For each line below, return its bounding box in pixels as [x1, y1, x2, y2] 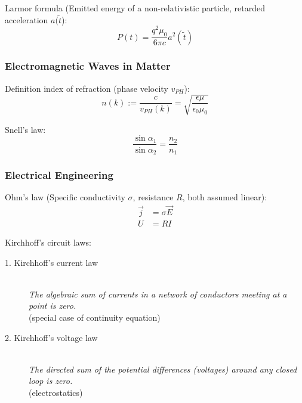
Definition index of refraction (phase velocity [5, 82, 168, 94]
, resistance [132, 191, 174, 203]
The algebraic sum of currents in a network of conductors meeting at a [29, 287, 287, 300]
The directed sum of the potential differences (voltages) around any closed [29, 362, 297, 375]
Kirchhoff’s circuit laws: [5, 236, 91, 249]
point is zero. [29, 299, 76, 312]
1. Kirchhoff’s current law [5, 256, 98, 268]
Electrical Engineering [5, 167, 113, 182]
